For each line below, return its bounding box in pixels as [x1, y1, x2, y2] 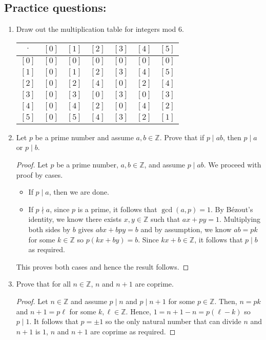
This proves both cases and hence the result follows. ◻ [16, 261, 189, 272]
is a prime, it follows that [77, 203, 157, 214]
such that [150, 214, 180, 224]
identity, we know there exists [28, 214, 121, 224]
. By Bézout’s [210, 203, 253, 214]
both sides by [28, 223, 71, 234]
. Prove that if [159, 131, 204, 142]
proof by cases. [16, 169, 63, 180]
